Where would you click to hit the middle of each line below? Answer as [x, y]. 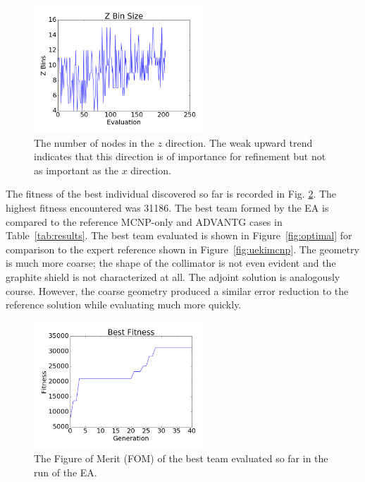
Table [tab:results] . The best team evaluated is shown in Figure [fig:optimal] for [179, 235]
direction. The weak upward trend [239, 142]
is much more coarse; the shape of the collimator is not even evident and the [171, 263]
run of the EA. [66, 472]
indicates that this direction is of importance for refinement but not [180, 156]
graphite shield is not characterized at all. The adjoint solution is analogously [173, 276]
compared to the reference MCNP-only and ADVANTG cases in [144, 221]
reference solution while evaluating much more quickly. [124, 305]
